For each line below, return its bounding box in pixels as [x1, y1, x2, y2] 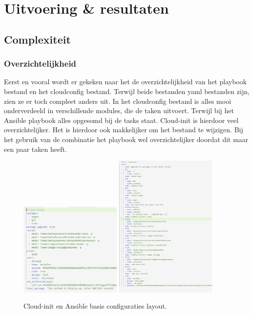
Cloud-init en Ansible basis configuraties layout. [23, 301, 167, 311]
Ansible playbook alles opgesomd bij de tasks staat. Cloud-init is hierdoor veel [4, 115, 239, 125]
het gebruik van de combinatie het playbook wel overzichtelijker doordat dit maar [4, 134, 249, 144]
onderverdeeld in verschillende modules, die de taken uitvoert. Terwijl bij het [4, 105, 234, 116]
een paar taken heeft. [4, 144, 67, 154]
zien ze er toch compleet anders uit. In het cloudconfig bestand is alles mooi [4, 96, 232, 106]
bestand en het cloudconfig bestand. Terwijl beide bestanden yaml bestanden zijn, [4, 86, 250, 96]
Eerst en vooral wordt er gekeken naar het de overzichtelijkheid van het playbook [4, 76, 247, 87]
